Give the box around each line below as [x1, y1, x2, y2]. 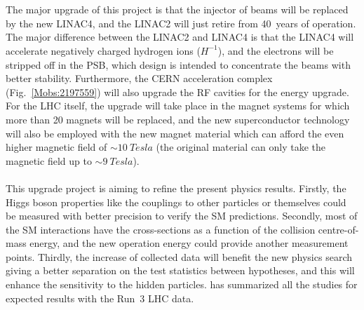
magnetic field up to [6, 153, 92, 168]
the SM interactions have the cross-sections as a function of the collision [6, 222, 316, 236]
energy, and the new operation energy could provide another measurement [29, 236, 349, 250]
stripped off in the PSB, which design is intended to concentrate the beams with [6, 57, 351, 72]
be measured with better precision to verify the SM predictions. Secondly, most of [6, 208, 358, 223]
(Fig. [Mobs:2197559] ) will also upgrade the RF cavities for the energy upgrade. [6, 84, 349, 99]
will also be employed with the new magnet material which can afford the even [6, 126, 344, 140]
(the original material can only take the [156, 140, 326, 154]
